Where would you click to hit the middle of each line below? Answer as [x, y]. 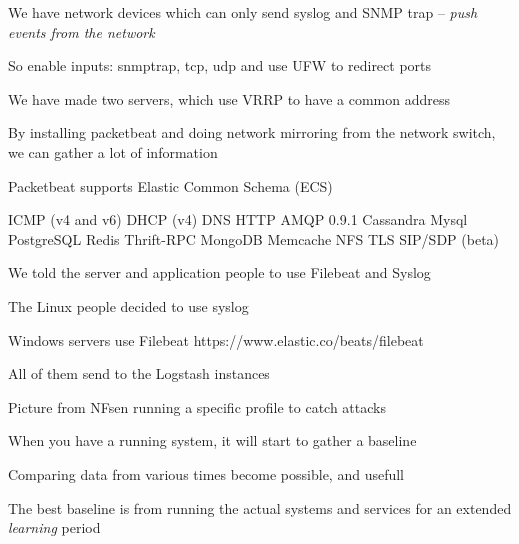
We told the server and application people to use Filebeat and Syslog [219, 272]
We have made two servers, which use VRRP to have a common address [229, 98]
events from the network [81, 31]
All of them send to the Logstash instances [139, 373]
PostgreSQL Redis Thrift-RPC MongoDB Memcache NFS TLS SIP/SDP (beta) [254, 238]
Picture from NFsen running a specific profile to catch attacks [197, 406]
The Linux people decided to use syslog [128, 305]
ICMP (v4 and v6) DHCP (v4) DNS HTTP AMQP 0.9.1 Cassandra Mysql [238, 219]
